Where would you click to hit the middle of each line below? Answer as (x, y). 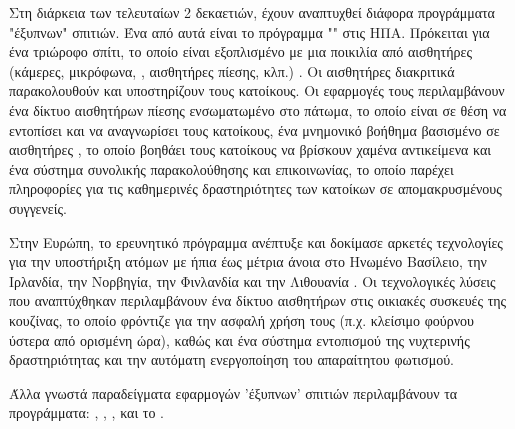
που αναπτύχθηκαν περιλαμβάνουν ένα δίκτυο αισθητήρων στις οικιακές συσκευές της (258, 300)
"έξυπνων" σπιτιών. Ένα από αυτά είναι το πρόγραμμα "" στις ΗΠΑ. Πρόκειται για (249, 31)
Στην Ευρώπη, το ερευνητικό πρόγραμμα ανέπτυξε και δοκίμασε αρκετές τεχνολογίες (256, 241)
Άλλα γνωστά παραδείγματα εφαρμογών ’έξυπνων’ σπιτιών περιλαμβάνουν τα (233, 392)
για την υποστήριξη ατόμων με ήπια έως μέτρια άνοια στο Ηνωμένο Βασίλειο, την (248, 261)
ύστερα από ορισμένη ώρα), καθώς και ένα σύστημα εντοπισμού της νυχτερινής (239, 339)
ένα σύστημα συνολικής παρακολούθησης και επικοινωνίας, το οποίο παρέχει (231, 168)
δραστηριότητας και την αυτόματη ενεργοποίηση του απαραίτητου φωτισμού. (231, 359)
